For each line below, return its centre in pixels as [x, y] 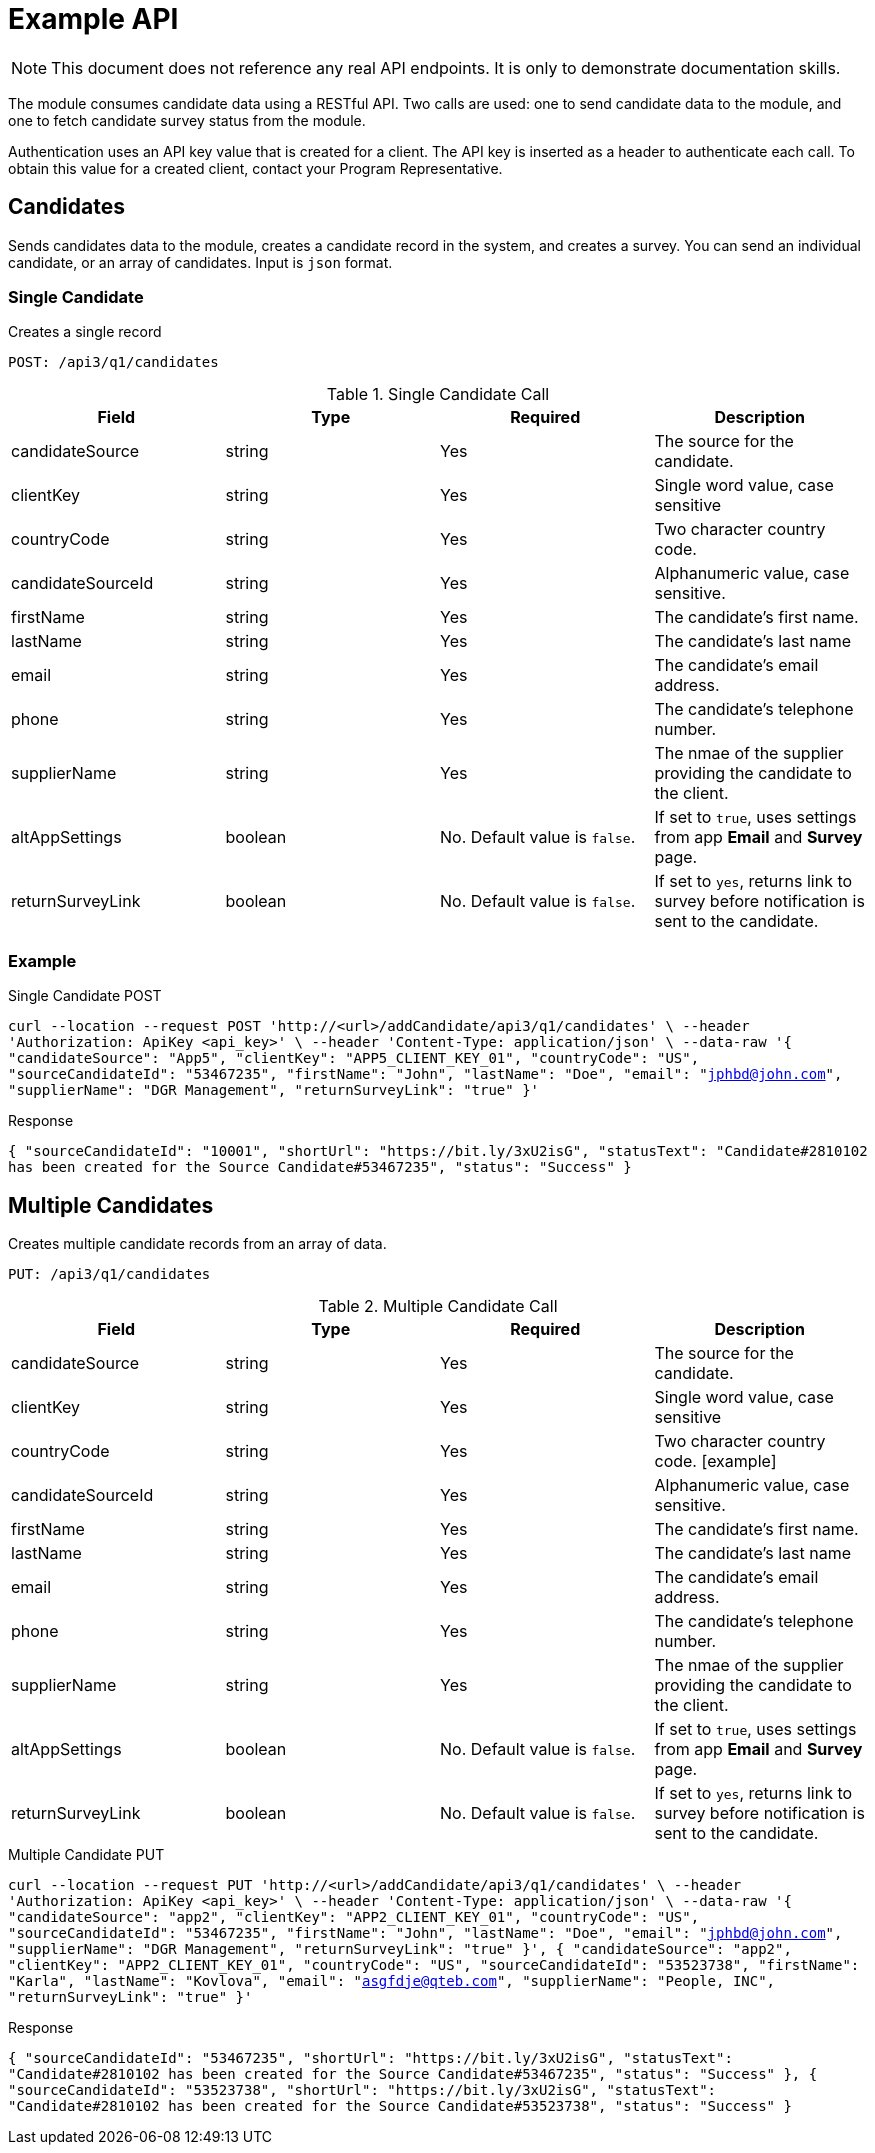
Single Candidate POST [85, 996]
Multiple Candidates [111, 1205]
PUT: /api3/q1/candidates [109, 1273]
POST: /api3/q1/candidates [113, 362]
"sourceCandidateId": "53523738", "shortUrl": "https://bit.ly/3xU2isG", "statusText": [362, 2089]
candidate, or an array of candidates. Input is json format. [200, 262]
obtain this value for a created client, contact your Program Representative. [255, 168]
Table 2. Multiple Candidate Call [438, 1305]
